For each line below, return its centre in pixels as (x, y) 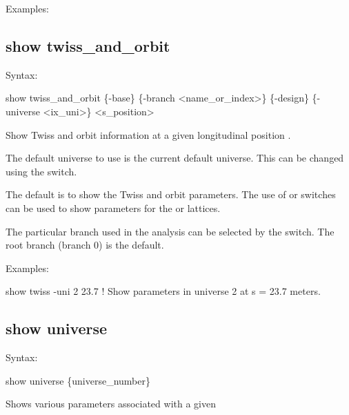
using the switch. (41, 171)
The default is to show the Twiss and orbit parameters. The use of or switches (171, 194)
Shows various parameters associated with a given (111, 404)
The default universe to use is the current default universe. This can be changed (175, 158)
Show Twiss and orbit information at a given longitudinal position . (148, 134)
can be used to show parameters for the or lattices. (113, 208)
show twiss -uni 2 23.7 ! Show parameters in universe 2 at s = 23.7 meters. (163, 291)
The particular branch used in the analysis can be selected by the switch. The (170, 231)
